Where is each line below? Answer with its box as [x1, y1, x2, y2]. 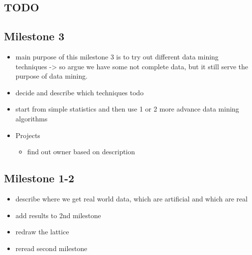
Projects [15, 130, 40, 140]
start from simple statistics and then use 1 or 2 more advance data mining [15, 104, 239, 114]
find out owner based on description [27, 146, 135, 157]
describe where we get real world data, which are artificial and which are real [15, 193, 248, 203]
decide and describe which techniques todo [15, 87, 144, 97]
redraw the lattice [15, 227, 69, 237]
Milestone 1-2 [4, 170, 75, 186]
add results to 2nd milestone [15, 210, 101, 220]
